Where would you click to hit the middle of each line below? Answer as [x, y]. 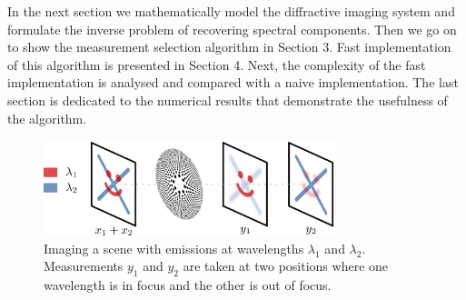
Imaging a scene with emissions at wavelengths [174, 248]
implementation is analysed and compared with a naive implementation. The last [233, 82]
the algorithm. [47, 118]
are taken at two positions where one [286, 266]
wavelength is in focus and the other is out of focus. [188, 285]
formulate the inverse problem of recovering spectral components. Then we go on [232, 29]
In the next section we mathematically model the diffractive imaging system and [231, 11]
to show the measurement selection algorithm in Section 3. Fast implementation [229, 47]
